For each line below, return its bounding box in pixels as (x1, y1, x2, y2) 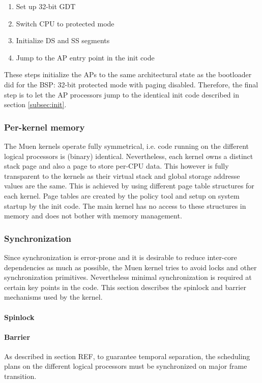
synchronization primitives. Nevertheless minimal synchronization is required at (4, 272, 252, 282)
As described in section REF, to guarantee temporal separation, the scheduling (4, 350, 250, 361)
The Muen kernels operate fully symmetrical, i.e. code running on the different (4, 140, 249, 151)
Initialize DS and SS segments (16, 35, 110, 46)
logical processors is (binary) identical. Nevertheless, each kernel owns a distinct (4, 150, 253, 161)
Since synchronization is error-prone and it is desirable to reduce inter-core (4, 251, 237, 262)
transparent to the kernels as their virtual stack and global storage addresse (4, 170, 240, 181)
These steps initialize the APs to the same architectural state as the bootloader (4, 69, 252, 80)
